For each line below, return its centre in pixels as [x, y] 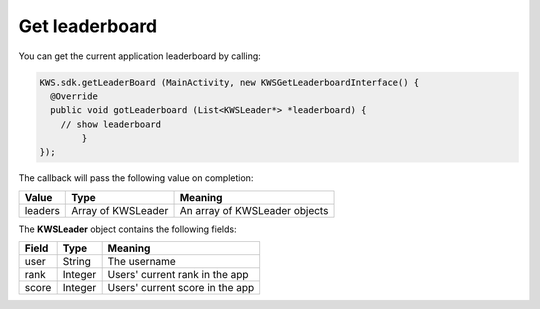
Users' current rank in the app [178, 275]
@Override [74, 96]
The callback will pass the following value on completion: [136, 178]
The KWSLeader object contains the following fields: [127, 229]
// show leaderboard [111, 124]
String [77, 262]
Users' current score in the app [181, 288]
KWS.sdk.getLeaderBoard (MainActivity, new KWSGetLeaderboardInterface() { [229, 82]
